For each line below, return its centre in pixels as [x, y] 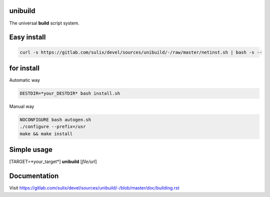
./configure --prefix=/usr [53, 127]
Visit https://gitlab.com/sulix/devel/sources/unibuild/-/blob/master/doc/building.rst [94, 188]
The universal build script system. [44, 23]
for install [24, 68]
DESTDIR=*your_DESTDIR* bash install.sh [70, 93]
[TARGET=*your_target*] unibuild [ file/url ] [53, 162]
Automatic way [24, 80]
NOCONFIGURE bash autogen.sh [55, 120]
